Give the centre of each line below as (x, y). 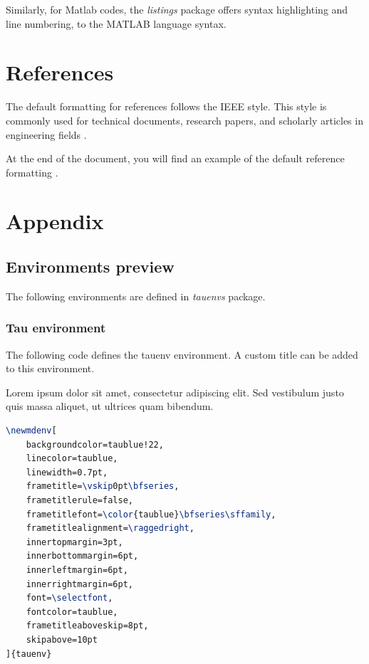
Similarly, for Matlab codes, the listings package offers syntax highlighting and (177, 9)
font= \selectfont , (69, 598)
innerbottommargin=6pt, (82, 556)
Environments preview (90, 267)
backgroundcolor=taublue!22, (95, 444)
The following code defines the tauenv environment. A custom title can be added (182, 354)
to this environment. (50, 368)
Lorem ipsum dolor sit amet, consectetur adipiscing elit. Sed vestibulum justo (175, 392)
